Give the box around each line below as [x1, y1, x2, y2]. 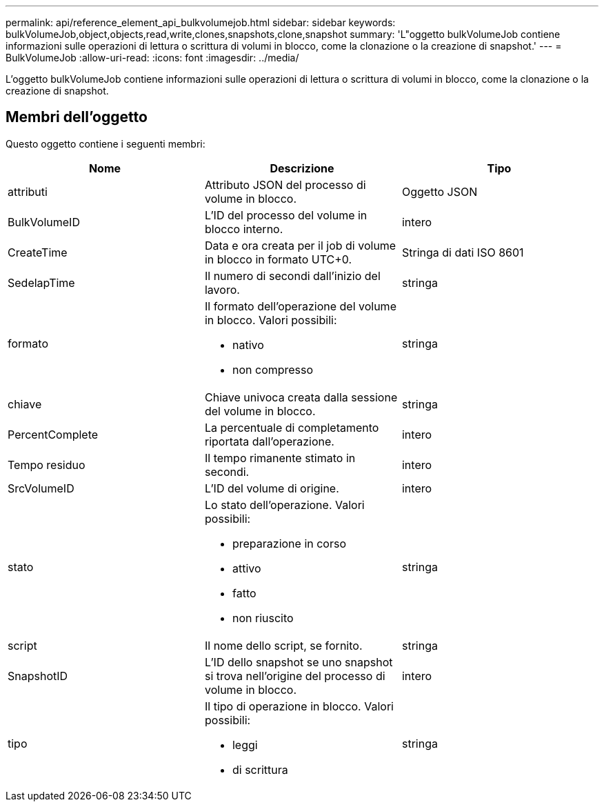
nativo [232, 337, 264, 352]
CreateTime [8, 245, 68, 259]
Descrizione [270, 161, 334, 175]
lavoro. [204, 282, 240, 297]
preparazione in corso [232, 536, 347, 550]
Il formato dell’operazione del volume [204, 299, 396, 313]
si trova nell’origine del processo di [204, 668, 385, 683]
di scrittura [232, 762, 288, 777]
